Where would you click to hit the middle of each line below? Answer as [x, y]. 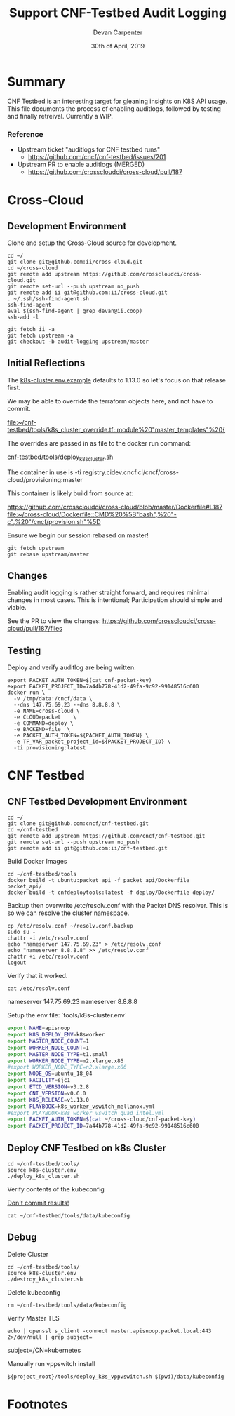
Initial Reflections [46, 363]
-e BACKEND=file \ [42, 730]
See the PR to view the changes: [54, 621]
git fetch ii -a [31, 329]
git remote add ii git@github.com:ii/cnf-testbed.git [88, 848]
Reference [25, 134]
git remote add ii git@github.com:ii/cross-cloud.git [88, 293]
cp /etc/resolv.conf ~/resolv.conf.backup [70, 926]
